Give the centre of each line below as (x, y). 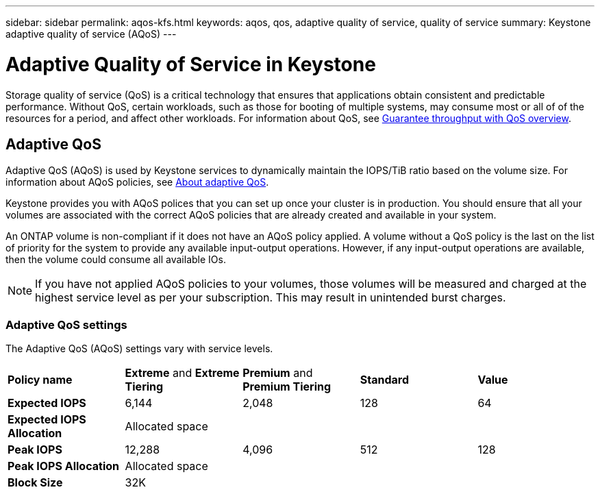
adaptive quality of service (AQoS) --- (91, 34)
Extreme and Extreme (182, 373)
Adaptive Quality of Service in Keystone (191, 64)
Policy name (40, 380)
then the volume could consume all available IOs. (116, 260)
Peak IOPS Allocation (63, 466)
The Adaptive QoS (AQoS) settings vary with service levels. (139, 349)
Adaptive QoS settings (66, 324)
